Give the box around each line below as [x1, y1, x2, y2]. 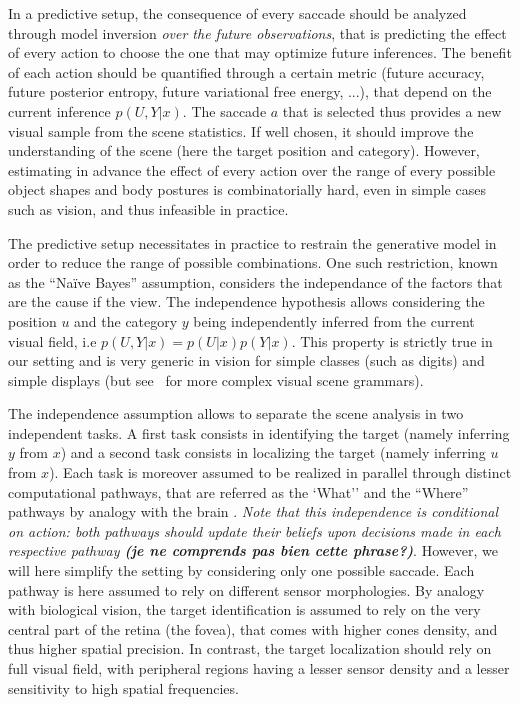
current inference [8, 100, 111, 121]
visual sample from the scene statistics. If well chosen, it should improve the [8, 120, 474, 141]
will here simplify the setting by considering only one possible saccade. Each [8, 560, 475, 581]
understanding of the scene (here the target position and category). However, [8, 140, 480, 161]
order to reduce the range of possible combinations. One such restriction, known [8, 252, 498, 273]
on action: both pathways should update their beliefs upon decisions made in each [8, 520, 501, 541]
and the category [74, 310, 178, 331]
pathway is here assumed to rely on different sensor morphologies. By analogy [8, 579, 485, 600]
